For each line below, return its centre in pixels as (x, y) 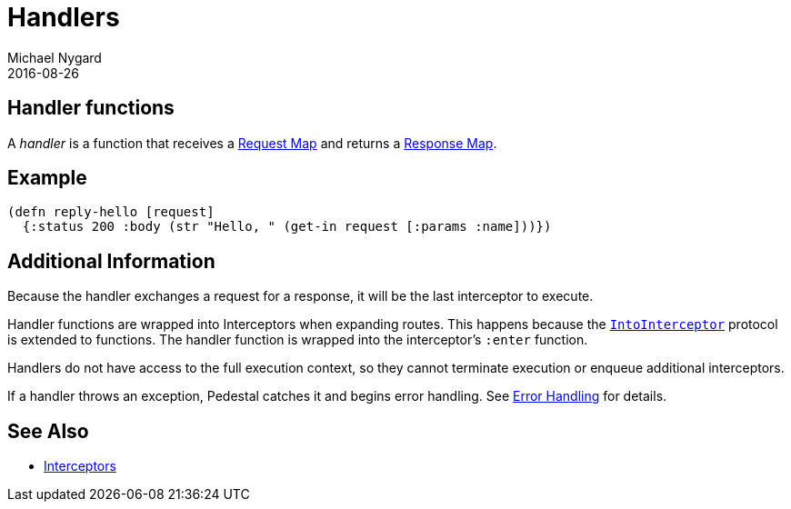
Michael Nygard (55, 57)
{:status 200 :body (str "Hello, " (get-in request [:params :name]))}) (287, 227)
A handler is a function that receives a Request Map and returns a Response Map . (252, 143)
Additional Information (111, 261)
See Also (48, 431)
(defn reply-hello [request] (111, 212)
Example (47, 178)
